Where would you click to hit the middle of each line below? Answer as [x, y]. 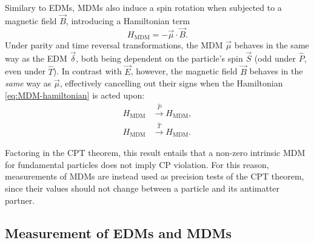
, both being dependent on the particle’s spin [159, 58]
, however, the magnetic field [184, 71]
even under [25, 71]
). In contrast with [87, 71]
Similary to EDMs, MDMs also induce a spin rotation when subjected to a [143, 7]
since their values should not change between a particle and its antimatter [142, 188]
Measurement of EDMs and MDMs [119, 232]
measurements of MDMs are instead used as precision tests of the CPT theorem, [155, 176]
